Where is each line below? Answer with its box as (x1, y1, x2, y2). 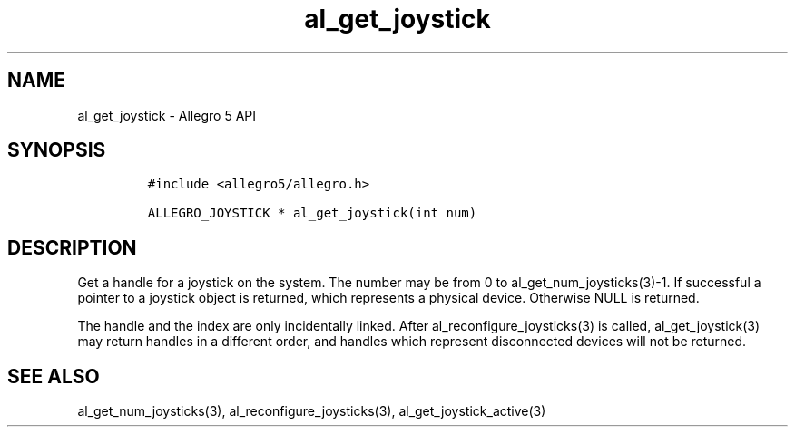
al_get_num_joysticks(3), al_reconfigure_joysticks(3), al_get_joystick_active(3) (77, 403, 546, 420)
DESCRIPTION (7, 236, 137, 259)
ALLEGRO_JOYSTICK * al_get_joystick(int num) (147, 206, 477, 221)
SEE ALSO (7, 364, 100, 388)
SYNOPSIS (7, 139, 106, 162)
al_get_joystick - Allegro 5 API (77, 107, 256, 123)
